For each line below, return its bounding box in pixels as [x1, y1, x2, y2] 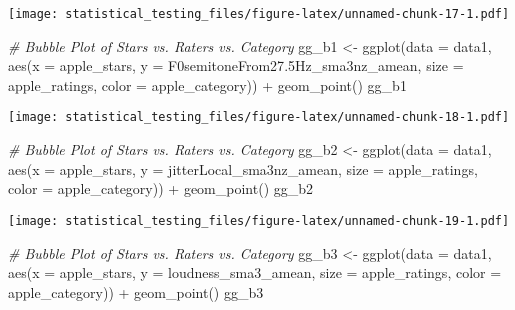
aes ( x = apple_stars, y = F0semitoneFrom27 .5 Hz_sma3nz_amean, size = [8, 55, 464, 76]
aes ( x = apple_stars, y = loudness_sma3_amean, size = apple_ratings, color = [8, 262, 502, 283]
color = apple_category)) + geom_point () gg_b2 [8, 178, 314, 199]
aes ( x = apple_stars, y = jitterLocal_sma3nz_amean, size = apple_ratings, [8, 158, 478, 179]
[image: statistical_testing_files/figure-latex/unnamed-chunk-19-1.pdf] [8, 213, 510, 228]
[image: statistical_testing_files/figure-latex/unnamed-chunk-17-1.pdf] [8, 7, 510, 21]
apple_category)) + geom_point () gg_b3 [8, 281, 264, 302]
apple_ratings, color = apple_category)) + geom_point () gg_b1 [8, 74, 407, 95]
